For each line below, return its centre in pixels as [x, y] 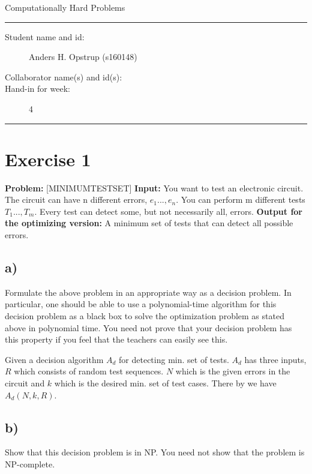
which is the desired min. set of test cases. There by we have [165, 383]
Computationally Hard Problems [65, 7]
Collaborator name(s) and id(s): [64, 76]
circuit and [25, 383]
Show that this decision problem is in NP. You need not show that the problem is [155, 452]
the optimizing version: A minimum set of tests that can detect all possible [149, 223]
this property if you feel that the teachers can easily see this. [116, 339]
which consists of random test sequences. [89, 371]
